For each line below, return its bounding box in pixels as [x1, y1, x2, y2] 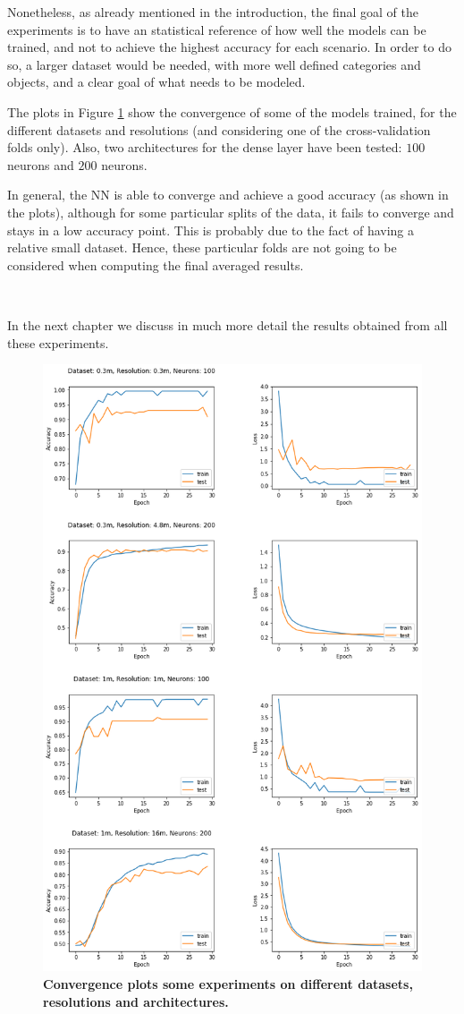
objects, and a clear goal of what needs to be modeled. [7, 72, 306, 91]
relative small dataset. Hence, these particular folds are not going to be [7, 238, 397, 257]
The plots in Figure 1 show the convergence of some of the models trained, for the [7, 102, 457, 121]
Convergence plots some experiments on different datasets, [43, 975, 413, 993]
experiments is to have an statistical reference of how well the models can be [7, 20, 426, 38]
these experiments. [7, 333, 109, 352]
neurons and [7, 155, 74, 174]
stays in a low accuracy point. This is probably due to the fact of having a [7, 220, 414, 239]
